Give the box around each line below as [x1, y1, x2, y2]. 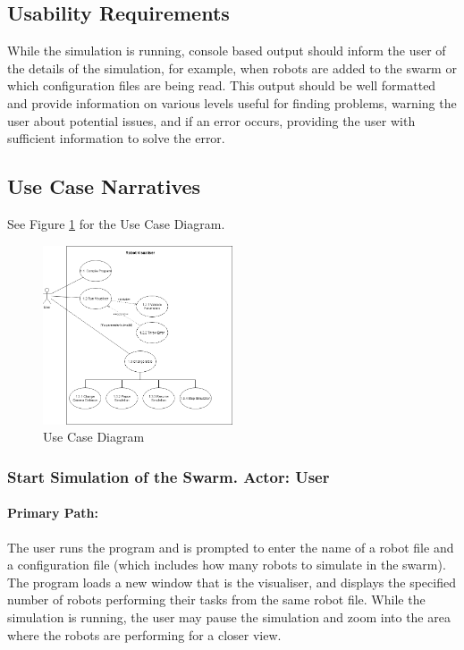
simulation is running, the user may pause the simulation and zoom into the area [7, 608, 451, 626]
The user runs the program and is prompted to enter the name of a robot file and [7, 537, 454, 556]
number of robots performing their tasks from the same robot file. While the [7, 590, 426, 609]
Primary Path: [7, 503, 98, 522]
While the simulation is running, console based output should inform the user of [7, 41, 446, 60]
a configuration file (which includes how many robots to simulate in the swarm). [7, 555, 446, 574]
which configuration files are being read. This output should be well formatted [7, 76, 436, 95]
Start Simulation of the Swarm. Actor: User [7, 465, 330, 487]
